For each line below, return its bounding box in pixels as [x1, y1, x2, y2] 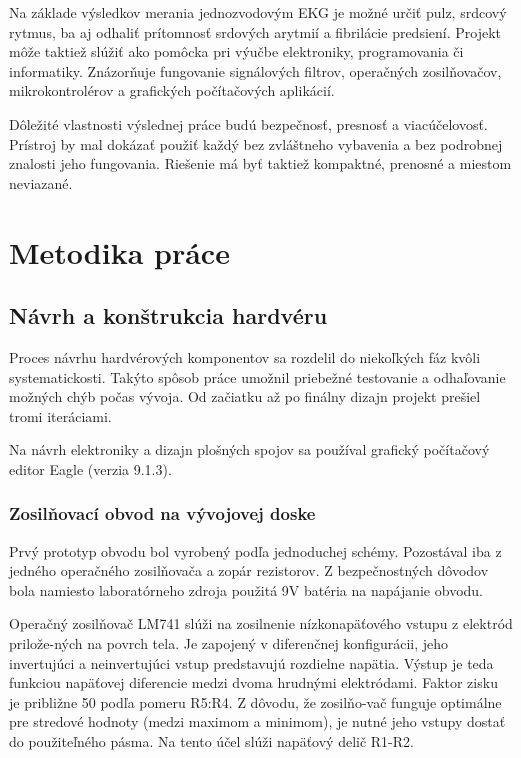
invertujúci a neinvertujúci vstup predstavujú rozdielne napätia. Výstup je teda [9, 652, 494, 673]
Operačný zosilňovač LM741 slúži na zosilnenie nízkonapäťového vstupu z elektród [9, 613, 513, 634]
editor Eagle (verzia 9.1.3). [9, 458, 172, 479]
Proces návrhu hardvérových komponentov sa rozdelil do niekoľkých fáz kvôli [9, 346, 481, 367]
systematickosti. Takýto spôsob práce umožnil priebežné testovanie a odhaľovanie [9, 366, 506, 387]
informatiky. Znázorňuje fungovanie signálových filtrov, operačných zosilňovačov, [9, 60, 502, 81]
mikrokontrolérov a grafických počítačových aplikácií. [9, 80, 335, 101]
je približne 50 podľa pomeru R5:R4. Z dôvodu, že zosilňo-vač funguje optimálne [9, 691, 502, 712]
